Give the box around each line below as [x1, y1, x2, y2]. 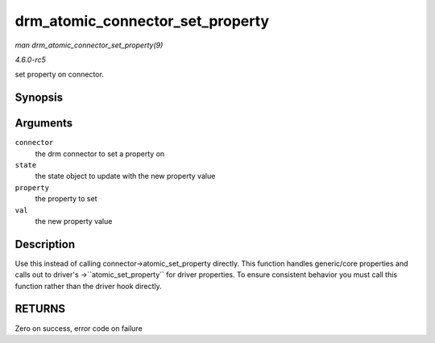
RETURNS [14, 302, 66, 316]
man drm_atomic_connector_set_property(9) [14, 40, 164, 50]
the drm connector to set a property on [35, 149, 165, 159]
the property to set [35, 194, 97, 204]
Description [14, 238, 76, 251]
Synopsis [14, 91, 64, 105]
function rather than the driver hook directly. [14, 281, 163, 291]
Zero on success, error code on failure [14, 323, 143, 333]
